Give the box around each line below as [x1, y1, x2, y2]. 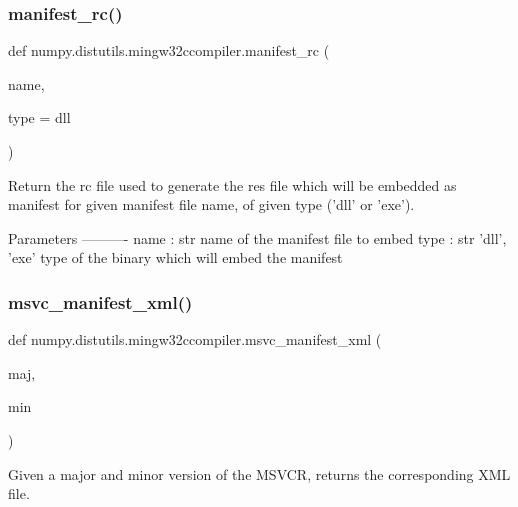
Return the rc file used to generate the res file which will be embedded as [8, 174, 457, 195]
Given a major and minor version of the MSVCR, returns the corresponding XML [8, 463, 511, 484]
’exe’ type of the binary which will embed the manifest [8, 247, 343, 268]
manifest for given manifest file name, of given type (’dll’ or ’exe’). [8, 194, 415, 215]
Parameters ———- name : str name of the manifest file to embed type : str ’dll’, [8, 227, 507, 248]
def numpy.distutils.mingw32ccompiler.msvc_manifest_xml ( [8, 329, 382, 350]
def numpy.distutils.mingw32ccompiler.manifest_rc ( [8, 40, 330, 61]
